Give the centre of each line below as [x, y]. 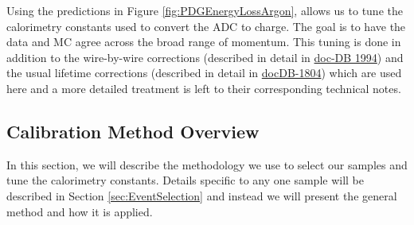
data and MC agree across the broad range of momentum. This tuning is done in [204, 42]
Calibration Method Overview [133, 131]
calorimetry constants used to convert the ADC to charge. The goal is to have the [206, 26]
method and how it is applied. [80, 211]
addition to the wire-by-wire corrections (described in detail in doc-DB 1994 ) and [205, 57]
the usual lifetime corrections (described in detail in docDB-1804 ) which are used [204, 73]
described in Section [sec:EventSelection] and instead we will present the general [202, 195]
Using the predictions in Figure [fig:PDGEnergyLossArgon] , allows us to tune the [205, 10]
